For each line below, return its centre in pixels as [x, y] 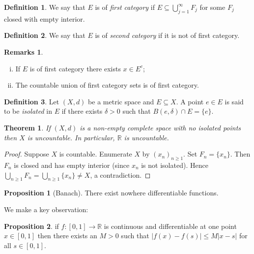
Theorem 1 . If [27, 127]
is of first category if [125, 7]
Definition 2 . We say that [45, 35]
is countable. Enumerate [96, 154]
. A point [190, 101]
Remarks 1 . [24, 51]
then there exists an [67, 236]
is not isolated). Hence [175, 165]
